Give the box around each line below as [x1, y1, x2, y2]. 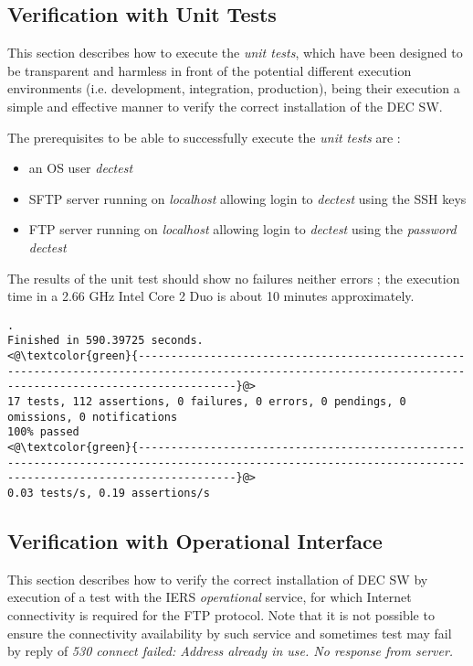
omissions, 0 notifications [7, 410, 178, 424]
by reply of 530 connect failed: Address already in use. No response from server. [7, 641, 454, 661]
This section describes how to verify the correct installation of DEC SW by [7, 569, 428, 588]
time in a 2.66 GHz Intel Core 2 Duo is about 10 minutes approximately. [7, 286, 415, 306]
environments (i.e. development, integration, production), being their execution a [7, 79, 460, 98]
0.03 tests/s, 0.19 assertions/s [7, 486, 210, 499]
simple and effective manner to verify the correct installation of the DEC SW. [7, 96, 443, 115]
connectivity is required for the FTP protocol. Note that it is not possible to [7, 606, 435, 624]
